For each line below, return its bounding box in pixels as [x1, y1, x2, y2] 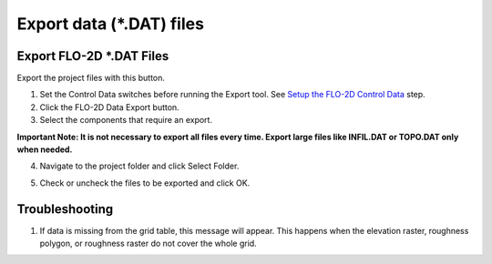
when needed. [16, 144, 73, 155]
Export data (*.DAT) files [16, 14, 205, 34]
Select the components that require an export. [39, 115, 213, 126]
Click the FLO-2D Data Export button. [39, 101, 179, 113]
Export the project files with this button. [16, 73, 166, 84]
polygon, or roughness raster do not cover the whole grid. [39, 238, 257, 249]
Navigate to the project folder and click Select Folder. [39, 160, 240, 172]
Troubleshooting [16, 201, 114, 217]
